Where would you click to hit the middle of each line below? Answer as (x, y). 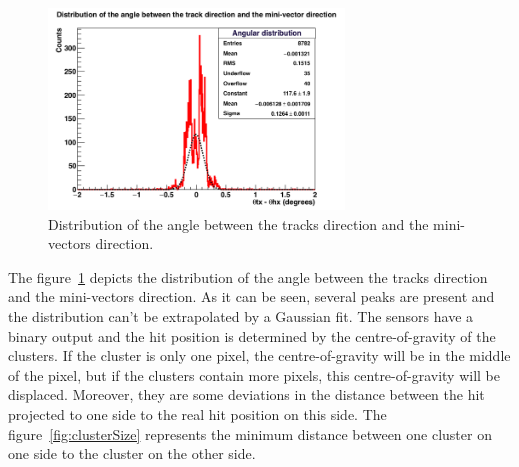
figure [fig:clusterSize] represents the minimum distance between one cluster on (250, 433)
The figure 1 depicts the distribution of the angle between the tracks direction (248, 276)
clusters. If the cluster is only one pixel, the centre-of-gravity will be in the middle (259, 355)
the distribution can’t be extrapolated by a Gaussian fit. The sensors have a (241, 315)
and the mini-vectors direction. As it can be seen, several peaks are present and (251, 296)
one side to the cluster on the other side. (132, 453)
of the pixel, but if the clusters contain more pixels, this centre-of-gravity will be (254, 374)
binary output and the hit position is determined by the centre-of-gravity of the (252, 335)
